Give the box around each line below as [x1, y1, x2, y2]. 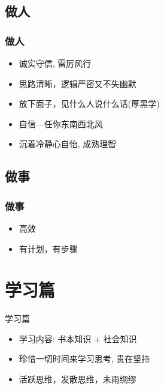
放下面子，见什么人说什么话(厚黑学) [19, 97, 160, 110]
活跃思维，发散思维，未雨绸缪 [19, 373, 136, 385]
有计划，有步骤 [19, 242, 78, 255]
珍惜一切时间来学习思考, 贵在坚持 [19, 352, 150, 365]
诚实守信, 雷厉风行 [19, 57, 92, 69]
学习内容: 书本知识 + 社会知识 [19, 332, 137, 345]
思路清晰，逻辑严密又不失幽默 [19, 77, 136, 89]
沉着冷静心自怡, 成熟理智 [19, 137, 117, 150]
